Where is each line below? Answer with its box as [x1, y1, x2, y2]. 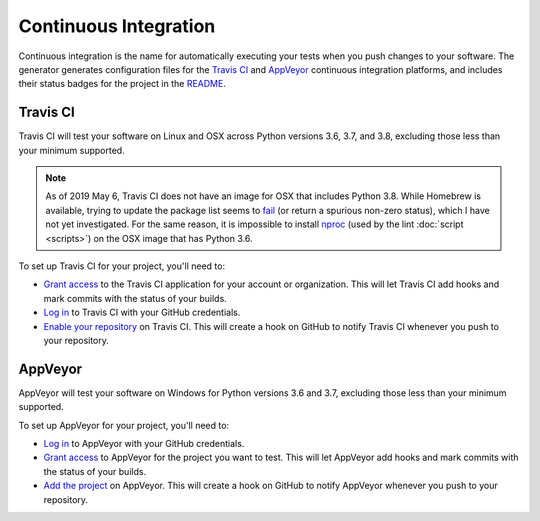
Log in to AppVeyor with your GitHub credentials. [43, 438, 245, 449]
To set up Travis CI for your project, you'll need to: [18, 260, 225, 272]
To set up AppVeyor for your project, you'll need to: [18, 419, 230, 431]
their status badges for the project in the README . [18, 78, 227, 90]
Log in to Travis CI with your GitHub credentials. [43, 306, 241, 319]
